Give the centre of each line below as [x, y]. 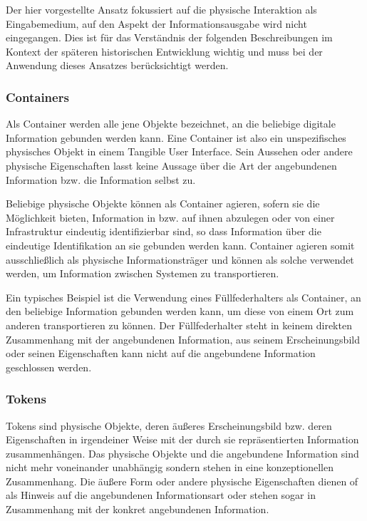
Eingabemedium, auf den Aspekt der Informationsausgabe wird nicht [156, 23]
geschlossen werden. [49, 367]
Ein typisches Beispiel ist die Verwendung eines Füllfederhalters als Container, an [183, 297]
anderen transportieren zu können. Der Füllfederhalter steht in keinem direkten [179, 325]
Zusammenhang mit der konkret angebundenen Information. [138, 509]
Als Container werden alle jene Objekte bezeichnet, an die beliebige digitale [171, 124]
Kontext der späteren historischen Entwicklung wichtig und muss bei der [164, 51]
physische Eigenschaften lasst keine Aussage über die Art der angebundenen [171, 165]
